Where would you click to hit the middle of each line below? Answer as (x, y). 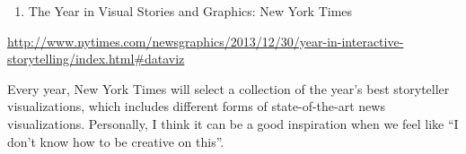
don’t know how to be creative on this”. (116, 141)
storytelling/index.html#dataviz (96, 59)
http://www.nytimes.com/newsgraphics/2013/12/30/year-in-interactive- (206, 41)
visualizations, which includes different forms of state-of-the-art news (196, 106)
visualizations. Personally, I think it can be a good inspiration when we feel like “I (233, 123)
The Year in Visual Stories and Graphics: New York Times (190, 11)
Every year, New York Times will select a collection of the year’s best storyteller (229, 88)
